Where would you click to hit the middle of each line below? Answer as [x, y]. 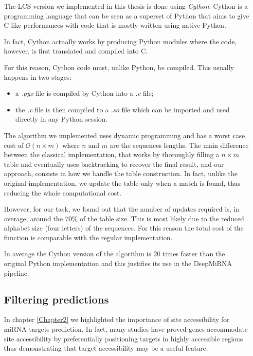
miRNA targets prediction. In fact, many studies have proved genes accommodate [126, 329]
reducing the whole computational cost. [63, 192]
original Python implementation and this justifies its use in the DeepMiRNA [118, 263]
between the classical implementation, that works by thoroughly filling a [112, 154]
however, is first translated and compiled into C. [76, 51]
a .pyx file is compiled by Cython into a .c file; [84, 93]
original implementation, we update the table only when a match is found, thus [122, 183]
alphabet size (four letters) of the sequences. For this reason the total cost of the [124, 228]
